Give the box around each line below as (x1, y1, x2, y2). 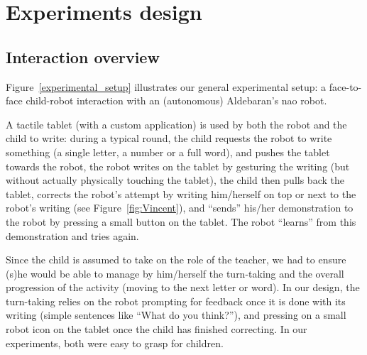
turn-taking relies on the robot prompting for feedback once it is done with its (6, 293, 346, 308)
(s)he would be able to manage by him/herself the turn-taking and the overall (6, 266, 344, 280)
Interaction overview (6, 45, 160, 67)
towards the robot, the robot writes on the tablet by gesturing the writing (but (6, 158, 350, 173)
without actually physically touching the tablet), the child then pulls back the (6, 173, 344, 187)
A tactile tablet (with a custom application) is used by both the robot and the (6, 116, 347, 131)
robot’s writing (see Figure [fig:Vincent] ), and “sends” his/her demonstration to (6, 200, 354, 215)
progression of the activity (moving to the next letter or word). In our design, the (6, 280, 360, 295)
